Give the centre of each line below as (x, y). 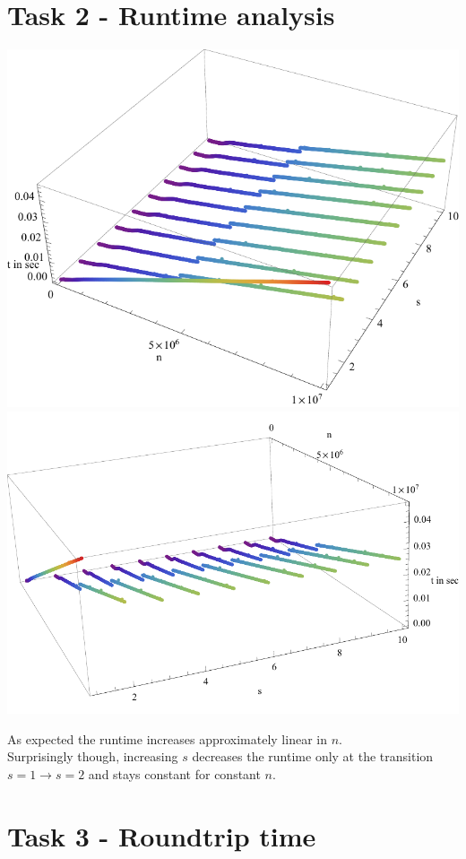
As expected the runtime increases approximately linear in (167, 738)
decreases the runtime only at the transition (313, 756)
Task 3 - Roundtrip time (162, 835)
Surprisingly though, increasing (93, 756)
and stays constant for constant (174, 773)
